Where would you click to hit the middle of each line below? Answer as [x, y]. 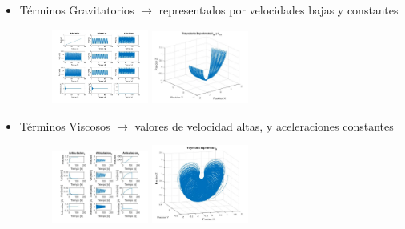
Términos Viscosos [65, 125]
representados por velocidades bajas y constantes [279, 10]
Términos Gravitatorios [77, 10]
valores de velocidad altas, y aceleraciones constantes [264, 125]
